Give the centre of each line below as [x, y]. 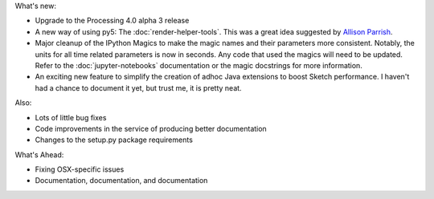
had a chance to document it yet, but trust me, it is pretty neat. [138, 87]
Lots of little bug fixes [71, 117]
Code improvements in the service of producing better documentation [151, 128]
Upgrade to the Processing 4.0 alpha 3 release [112, 21]
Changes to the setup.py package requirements [114, 140]
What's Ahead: [39, 154]
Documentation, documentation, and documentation [121, 181]
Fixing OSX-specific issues [80, 169]
